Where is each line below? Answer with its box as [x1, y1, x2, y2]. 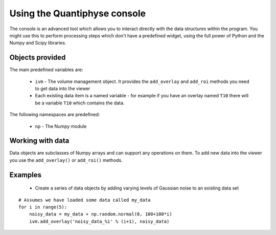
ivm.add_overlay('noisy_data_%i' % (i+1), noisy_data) [29, 218, 170, 224]
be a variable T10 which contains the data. [35, 100, 125, 106]
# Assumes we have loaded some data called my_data [18, 197, 151, 203]
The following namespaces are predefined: [9, 112, 100, 118]
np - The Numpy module [35, 123, 87, 129]
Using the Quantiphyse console [9, 8, 146, 19]
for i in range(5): [18, 204, 67, 210]
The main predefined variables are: [9, 67, 84, 73]
